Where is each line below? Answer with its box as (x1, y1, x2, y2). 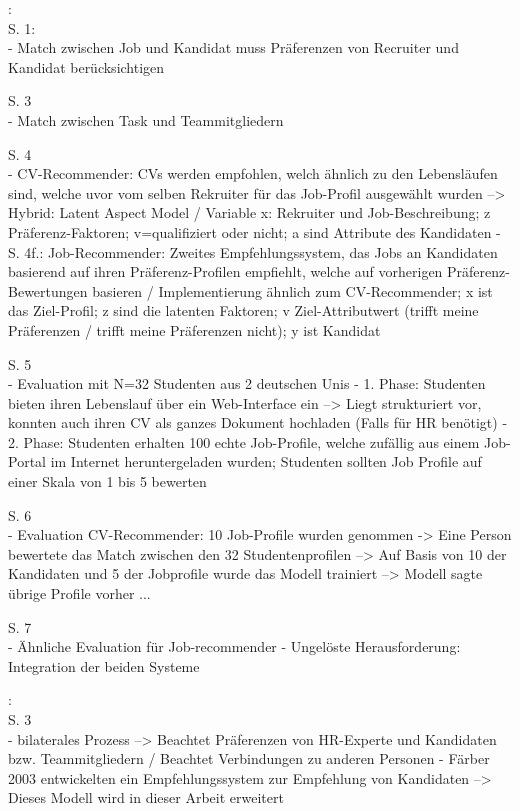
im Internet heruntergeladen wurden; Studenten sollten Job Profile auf (50, 451, 482, 472)
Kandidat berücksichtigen (8, 56, 165, 77)
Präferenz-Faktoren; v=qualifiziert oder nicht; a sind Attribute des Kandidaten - (8, 221, 501, 242)
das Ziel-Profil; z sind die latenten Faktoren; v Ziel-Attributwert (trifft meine (8, 300, 479, 321)
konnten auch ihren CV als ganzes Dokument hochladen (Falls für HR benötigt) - (8, 412, 508, 433)
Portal (8, 451, 46, 472)
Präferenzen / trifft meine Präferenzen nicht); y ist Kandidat (8, 319, 381, 340)
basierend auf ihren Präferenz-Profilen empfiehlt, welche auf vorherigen (8, 261, 443, 282)
